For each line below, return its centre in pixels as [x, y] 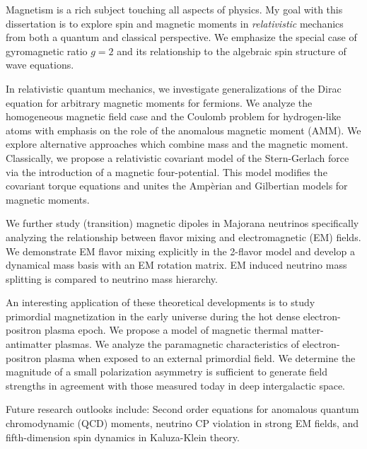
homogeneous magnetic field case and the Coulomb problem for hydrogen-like [173, 116]
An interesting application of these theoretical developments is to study [161, 302]
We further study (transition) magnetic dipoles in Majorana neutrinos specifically [182, 223]
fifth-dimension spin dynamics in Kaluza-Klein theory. [123, 437]
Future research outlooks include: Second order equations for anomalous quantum [182, 409]
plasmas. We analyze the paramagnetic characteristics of [177, 344]
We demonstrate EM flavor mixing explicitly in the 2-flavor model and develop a [180, 251]
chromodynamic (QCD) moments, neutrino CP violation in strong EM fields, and [182, 423]
